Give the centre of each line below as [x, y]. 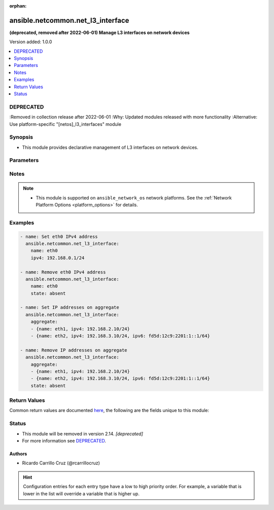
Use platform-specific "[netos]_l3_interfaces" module [65, 124]
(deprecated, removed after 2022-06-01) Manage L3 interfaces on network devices [99, 32]
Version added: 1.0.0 [31, 42]
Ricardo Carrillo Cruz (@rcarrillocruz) [61, 463]
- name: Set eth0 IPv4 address [59, 236]
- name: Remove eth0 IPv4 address [63, 272]
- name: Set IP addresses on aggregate [70, 308]
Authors [18, 454]
